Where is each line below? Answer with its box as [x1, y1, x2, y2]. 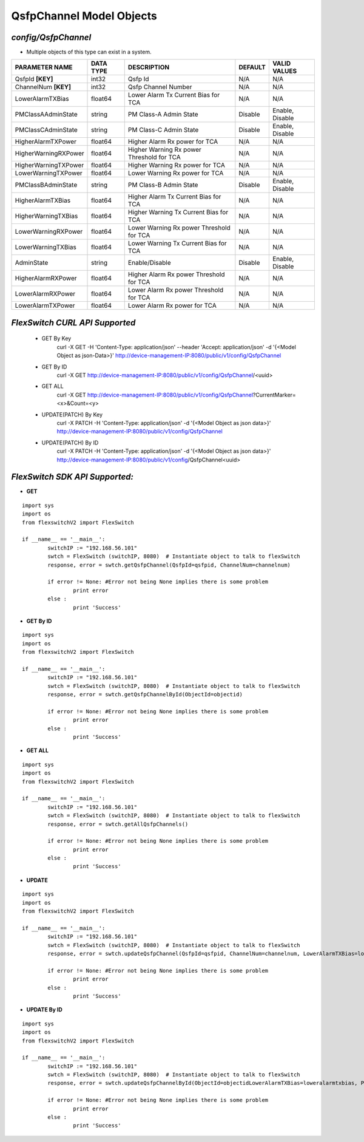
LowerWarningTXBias [15, 243, 77, 251]
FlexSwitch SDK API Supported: [11, 472, 133, 482]
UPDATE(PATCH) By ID [41, 439, 99, 446]
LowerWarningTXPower [15, 169, 83, 177]
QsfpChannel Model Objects [11, 9, 157, 22]
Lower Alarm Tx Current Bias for [127, 91, 220, 100]
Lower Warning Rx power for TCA [127, 169, 224, 177]
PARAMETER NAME [15, 63, 73, 72]
